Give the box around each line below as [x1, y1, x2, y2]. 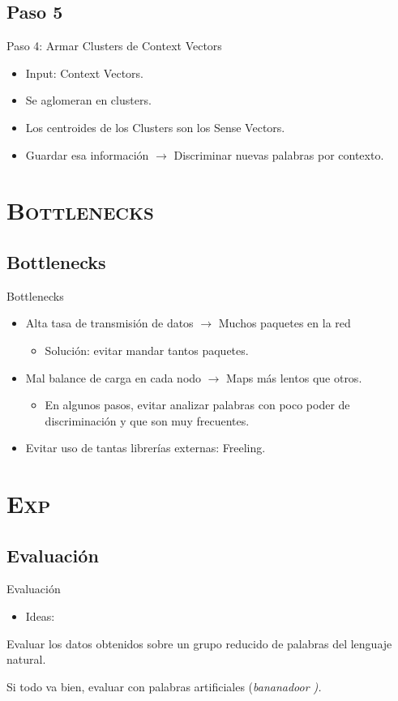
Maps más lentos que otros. [226, 369, 362, 386]
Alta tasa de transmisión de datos [25, 314, 194, 331]
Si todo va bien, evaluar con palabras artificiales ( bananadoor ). [6, 677, 322, 695]
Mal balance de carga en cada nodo [25, 369, 202, 386]
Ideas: [25, 608, 55, 625]
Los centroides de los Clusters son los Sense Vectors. [25, 118, 285, 135]
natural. [6, 651, 46, 668]
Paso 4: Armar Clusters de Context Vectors [6, 37, 222, 54]
